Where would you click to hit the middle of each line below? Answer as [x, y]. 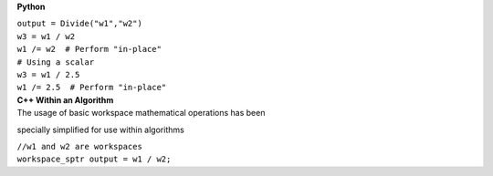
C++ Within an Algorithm [65, 99]
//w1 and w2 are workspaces [80, 146]
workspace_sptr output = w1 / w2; [94, 159]
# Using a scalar [56, 62]
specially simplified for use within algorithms [100, 129]
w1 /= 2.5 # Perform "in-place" [92, 88]
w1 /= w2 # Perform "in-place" [89, 49]
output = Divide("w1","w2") [80, 24]
